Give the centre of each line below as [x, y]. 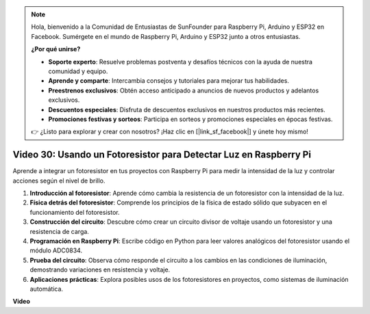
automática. [47, 289]
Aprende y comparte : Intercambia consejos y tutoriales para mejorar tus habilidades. [169, 81]
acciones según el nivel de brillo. [59, 181]
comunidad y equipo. [78, 71]
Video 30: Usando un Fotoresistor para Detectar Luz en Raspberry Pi [162, 155]
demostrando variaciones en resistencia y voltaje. [100, 270]
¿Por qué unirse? [56, 49]
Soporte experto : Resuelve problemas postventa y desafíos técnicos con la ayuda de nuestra [181, 62]
